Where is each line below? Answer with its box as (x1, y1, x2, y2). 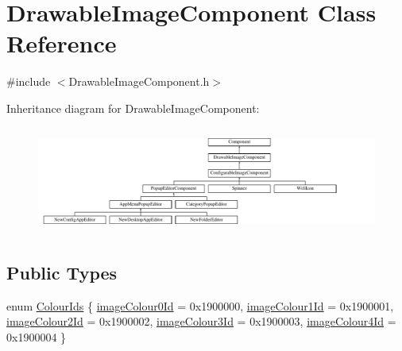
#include (6, 73, 51, 90)
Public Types (6, 260, 118, 284)
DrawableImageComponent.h (68, 73, 210, 90)
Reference (6, 27, 117, 60)
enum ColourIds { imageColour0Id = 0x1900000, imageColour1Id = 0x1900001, (6, 297, 394, 314)
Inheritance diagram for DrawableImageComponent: (6, 99, 260, 116)
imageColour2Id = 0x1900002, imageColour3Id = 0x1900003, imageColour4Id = (6, 313, 396, 330)
